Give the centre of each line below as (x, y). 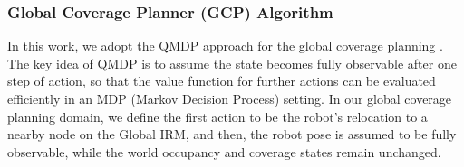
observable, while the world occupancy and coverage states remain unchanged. (224, 151)
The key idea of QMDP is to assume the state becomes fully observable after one (232, 63)
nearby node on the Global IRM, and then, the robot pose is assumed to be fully (232, 134)
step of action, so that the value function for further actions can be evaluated (222, 81)
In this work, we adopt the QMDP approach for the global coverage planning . (225, 46)
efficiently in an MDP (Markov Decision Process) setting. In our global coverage (230, 98)
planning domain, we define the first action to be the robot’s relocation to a (217, 116)
